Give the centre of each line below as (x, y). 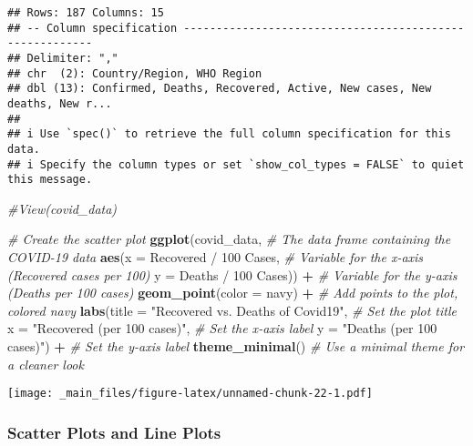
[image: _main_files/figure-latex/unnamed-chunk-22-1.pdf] (190, 394)
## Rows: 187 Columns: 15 (86, 13)
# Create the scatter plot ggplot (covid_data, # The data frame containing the (229, 239)
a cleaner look (46, 364)
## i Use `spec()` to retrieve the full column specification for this (229, 134)
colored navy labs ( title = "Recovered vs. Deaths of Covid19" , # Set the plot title (232, 310)
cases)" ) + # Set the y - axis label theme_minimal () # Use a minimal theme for (236, 346)
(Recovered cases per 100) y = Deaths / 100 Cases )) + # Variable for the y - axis (232, 274)
